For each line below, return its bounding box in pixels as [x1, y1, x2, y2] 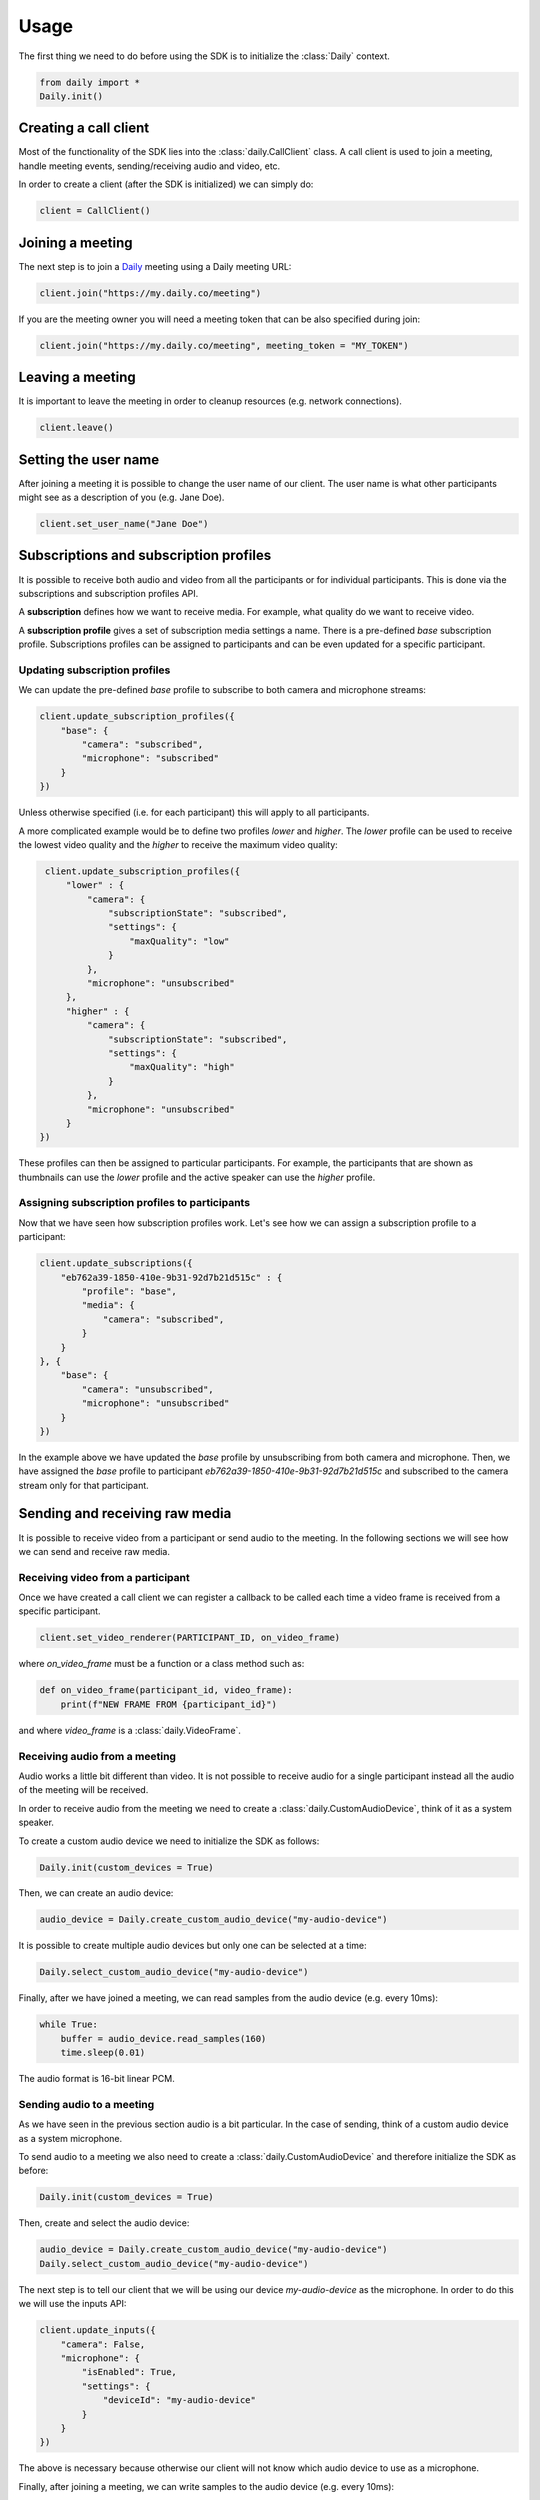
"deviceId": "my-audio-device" [102, 2395, 257, 2406]
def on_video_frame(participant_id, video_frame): [39, 1685, 294, 1696]
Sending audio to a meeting [18, 2097, 155, 2111]
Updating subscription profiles [18, 663, 171, 677]
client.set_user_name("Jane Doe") [39, 518, 209, 529]
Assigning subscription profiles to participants [18, 1196, 250, 1210]
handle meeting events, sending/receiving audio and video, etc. [18, 160, 281, 172]
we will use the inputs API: [18, 2298, 127, 2310]
